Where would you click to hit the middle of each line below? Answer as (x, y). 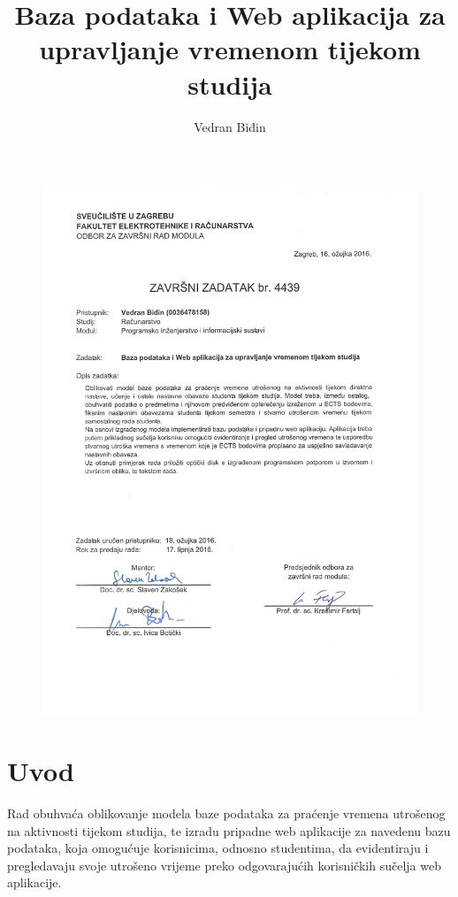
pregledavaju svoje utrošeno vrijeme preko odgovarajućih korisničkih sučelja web (224, 865)
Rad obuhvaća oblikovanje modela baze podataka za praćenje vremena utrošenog (226, 813)
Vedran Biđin (230, 126)
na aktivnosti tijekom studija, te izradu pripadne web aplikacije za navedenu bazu (229, 830)
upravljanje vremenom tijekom (230, 49)
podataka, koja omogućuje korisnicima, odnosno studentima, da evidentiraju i (218, 848)
